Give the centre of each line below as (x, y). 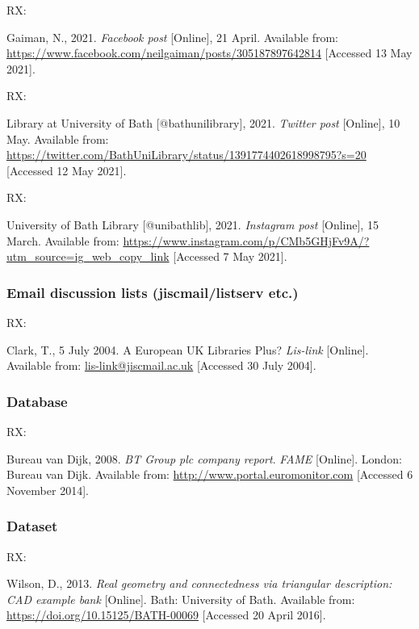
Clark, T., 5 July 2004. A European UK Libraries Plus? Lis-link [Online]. (188, 349)
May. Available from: (58, 138)
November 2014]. (48, 490)
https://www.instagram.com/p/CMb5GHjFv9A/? (246, 240)
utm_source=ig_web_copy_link (88, 256)
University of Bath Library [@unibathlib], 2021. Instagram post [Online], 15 (193, 224)
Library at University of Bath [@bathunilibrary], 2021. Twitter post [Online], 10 (203, 122)
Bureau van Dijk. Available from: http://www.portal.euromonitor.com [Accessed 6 (210, 474)
